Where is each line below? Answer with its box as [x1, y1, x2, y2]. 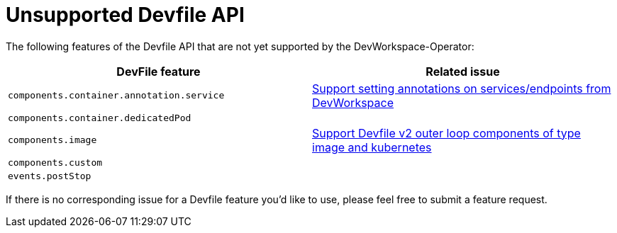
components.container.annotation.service [8, 90, 225, 101]
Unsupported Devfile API [6, 3, 245, 27]
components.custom [8, 157, 103, 168]
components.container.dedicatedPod [8, 112, 191, 123]
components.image [8, 135, 97, 146]
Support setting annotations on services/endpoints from [312, 81, 611, 96]
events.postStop [8, 170, 91, 181]
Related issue [426, 64, 500, 79]
